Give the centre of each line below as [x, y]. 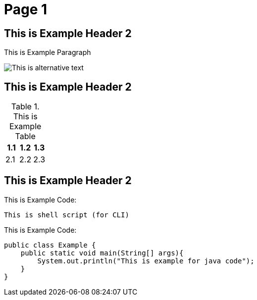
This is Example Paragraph [48, 52]
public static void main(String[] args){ [102, 253]
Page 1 [26, 9]
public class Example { [50, 245]
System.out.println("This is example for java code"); [146, 261]
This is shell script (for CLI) [67, 215]
